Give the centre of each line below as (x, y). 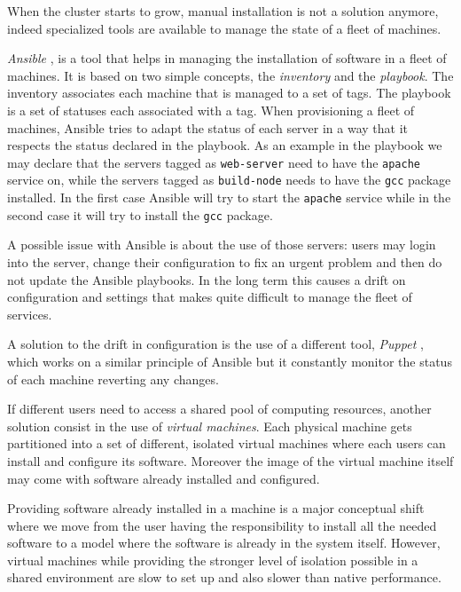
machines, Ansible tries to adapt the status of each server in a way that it (208, 127)
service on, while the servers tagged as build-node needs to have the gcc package (229, 180)
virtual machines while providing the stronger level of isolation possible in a (213, 560)
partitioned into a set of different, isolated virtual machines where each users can (227, 443)
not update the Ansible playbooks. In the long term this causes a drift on (207, 279)
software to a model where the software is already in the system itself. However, (224, 543)
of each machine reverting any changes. (113, 379)
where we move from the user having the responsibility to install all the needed (222, 525)
